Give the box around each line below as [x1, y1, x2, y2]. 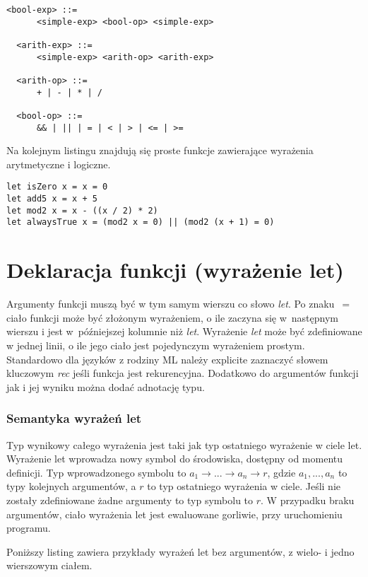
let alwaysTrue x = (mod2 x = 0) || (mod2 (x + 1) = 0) [6, 217, 275, 228]
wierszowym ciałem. [6, 558, 93, 573]
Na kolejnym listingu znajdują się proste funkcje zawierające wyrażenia [6, 143, 314, 158]
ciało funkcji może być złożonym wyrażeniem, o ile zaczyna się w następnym [6, 310, 338, 325]
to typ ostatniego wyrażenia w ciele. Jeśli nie [147, 479, 340, 494]
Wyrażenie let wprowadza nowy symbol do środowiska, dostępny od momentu [6, 451, 343, 466]
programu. [6, 520, 51, 535]
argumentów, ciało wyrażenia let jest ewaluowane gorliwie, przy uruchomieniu [6, 506, 343, 521]
